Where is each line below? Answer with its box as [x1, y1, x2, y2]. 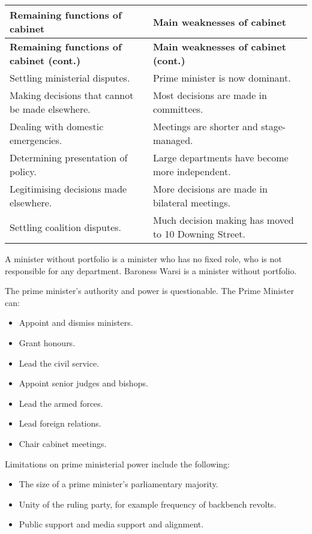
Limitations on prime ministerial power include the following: [5, 457, 230, 470]
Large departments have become [152, 151, 289, 164]
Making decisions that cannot [10, 88, 134, 102]
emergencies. [10, 133, 62, 147]
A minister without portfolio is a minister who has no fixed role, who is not [5, 253, 282, 265]
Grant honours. [19, 336, 76, 349]
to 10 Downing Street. [152, 227, 245, 241]
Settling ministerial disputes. [10, 71, 130, 85]
